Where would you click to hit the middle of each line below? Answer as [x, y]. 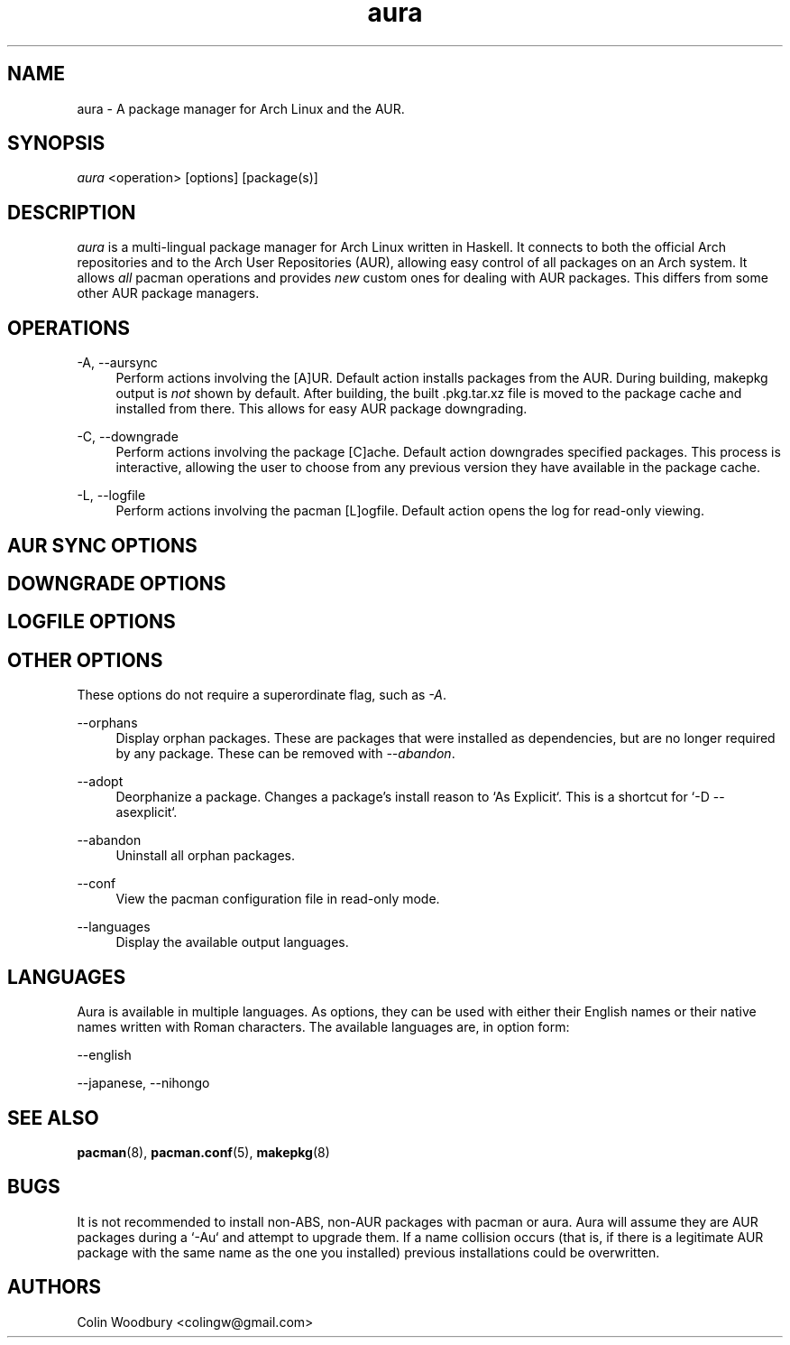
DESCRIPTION [72, 212]
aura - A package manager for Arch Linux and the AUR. [241, 108]
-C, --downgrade [128, 437]
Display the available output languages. [232, 942]
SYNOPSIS [56, 144]
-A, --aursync [117, 363]
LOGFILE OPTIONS [92, 622]
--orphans [107, 723]
